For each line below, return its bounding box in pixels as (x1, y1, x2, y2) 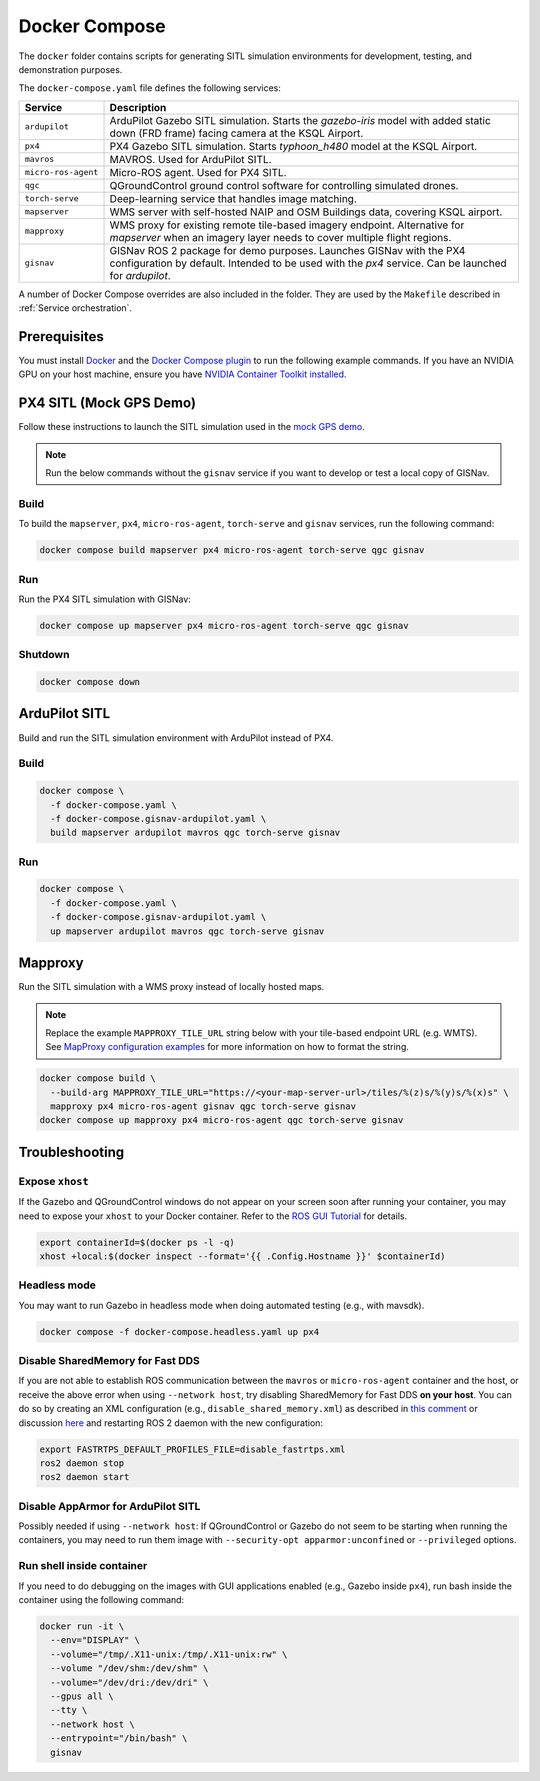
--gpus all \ (50, 1690, 114, 1702)
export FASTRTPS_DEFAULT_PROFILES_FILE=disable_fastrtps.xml (39, 1443, 346, 1455)
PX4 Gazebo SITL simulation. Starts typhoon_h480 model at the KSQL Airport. (109, 139, 478, 153)
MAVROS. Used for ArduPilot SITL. (109, 152, 272, 166)
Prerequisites (18, 328, 104, 345)
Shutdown (18, 648, 70, 662)
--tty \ (50, 1705, 88, 1716)
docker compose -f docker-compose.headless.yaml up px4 (39, 1326, 320, 1337)
